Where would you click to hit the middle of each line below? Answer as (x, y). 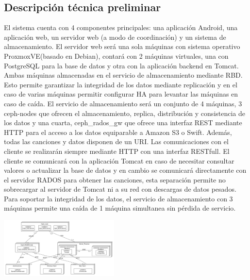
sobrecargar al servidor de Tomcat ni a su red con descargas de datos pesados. (120, 189)
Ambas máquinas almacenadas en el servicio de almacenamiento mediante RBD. (123, 75)
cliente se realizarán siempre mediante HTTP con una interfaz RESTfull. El (117, 151)
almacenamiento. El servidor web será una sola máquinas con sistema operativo (122, 46)
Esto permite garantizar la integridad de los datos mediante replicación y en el (121, 84)
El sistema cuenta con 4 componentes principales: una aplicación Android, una (121, 27)
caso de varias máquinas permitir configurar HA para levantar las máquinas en (121, 94)
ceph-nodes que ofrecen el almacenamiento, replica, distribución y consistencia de (125, 113)
